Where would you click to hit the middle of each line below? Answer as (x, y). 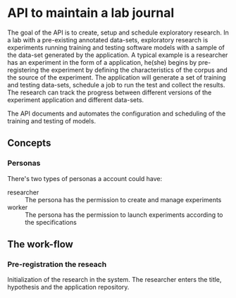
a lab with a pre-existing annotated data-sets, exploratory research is (108, 39)
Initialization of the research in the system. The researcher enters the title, (114, 280)
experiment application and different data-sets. (76, 99)
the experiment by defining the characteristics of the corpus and (133, 70)
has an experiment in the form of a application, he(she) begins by (102, 62)
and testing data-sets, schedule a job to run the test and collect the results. (116, 85)
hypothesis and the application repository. (68, 287)
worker (18, 207)
